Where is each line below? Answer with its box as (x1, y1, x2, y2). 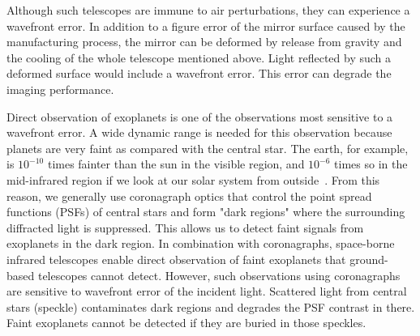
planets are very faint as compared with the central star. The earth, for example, (6, 139, 409, 156)
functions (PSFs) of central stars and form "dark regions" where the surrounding (6, 203, 405, 220)
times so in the (334, 155, 408, 172)
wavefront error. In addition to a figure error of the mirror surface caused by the (6, 17, 405, 34)
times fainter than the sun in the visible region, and (47, 155, 305, 172)
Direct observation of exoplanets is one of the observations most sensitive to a (6, 108, 393, 125)
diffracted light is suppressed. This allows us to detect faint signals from (6, 219, 364, 236)
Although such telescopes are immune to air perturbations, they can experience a (6, 2, 410, 18)
